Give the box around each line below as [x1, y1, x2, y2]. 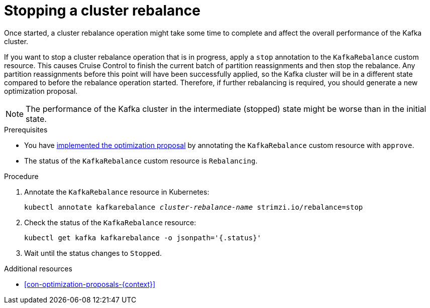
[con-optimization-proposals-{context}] [24, 279, 156, 288]
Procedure [4, 172, 39, 181]
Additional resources [4, 264, 72, 273]
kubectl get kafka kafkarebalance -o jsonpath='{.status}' [24, 233, 262, 242]
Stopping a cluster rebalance [4, 2, 200, 19]
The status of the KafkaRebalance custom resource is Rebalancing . [24, 156, 258, 165]
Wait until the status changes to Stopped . [24, 248, 162, 257]
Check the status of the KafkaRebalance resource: [24, 218, 196, 227]
